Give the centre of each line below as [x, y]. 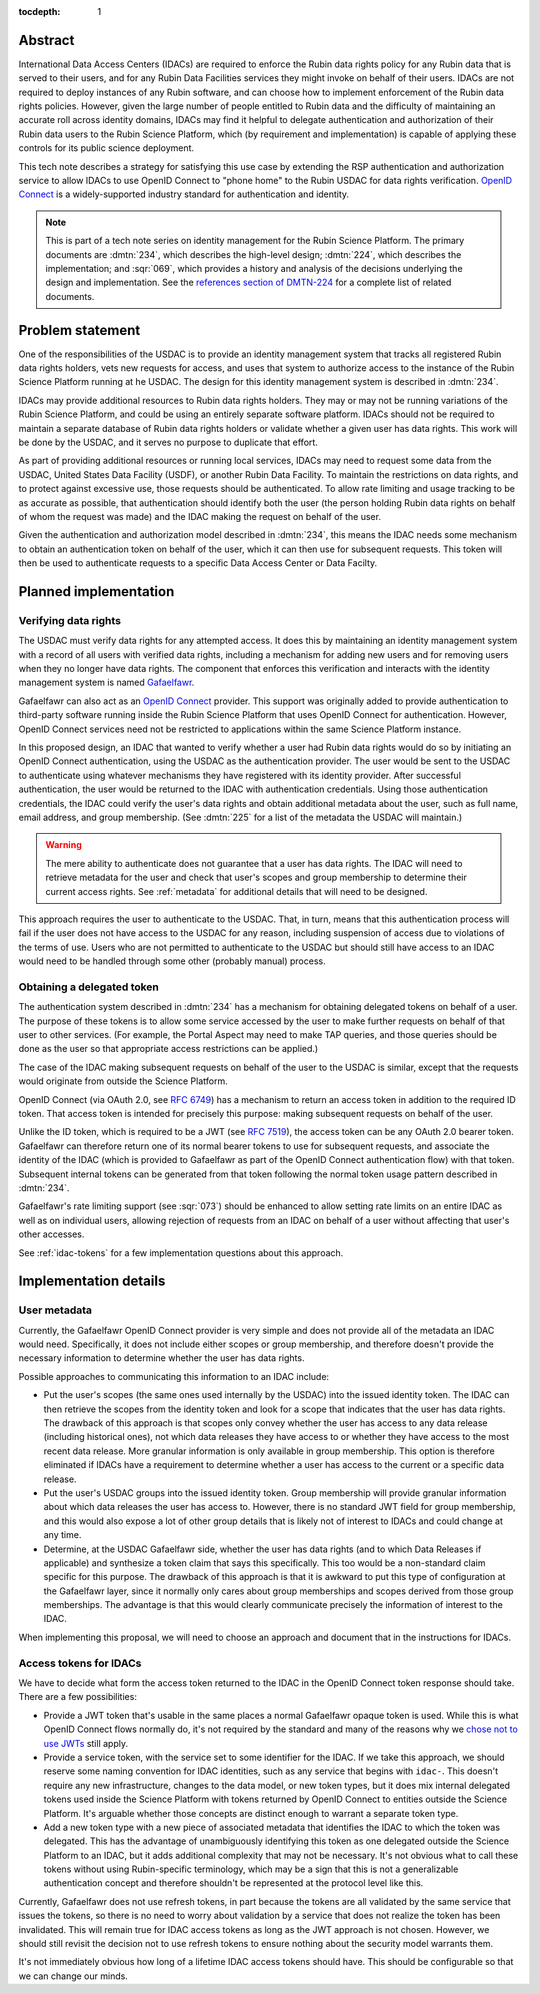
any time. [62, 1535]
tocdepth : [39, 11]
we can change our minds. [73, 1976]
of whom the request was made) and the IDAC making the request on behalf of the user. [200, 516]
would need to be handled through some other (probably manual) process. [172, 961]
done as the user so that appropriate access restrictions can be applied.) [168, 1049]
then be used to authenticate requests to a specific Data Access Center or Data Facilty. [198, 563]
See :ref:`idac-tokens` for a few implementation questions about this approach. [181, 1252]
